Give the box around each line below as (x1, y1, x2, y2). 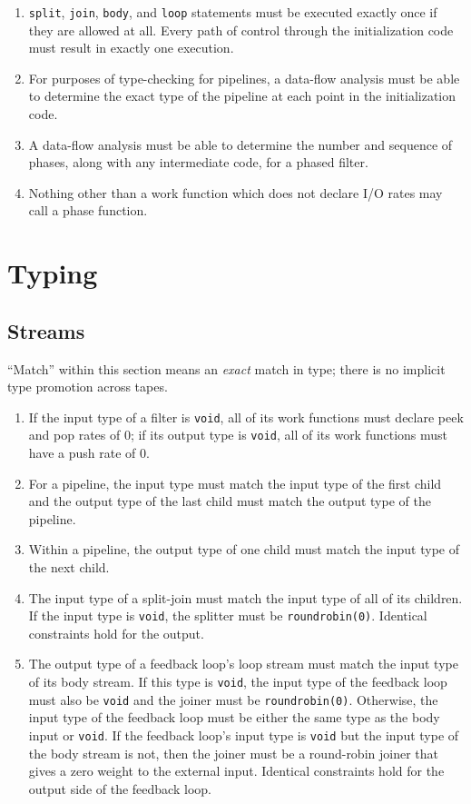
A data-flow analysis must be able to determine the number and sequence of (28, 134, 453, 154)
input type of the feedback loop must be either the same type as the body (28, 708, 440, 727)
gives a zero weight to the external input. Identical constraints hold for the (28, 761, 445, 780)
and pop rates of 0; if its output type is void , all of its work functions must (28, 425, 448, 444)
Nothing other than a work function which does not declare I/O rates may (28, 183, 443, 202)
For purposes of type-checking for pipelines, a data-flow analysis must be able (28, 68, 460, 87)
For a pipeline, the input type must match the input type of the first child (28, 473, 442, 492)
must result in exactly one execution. (28, 38, 234, 57)
